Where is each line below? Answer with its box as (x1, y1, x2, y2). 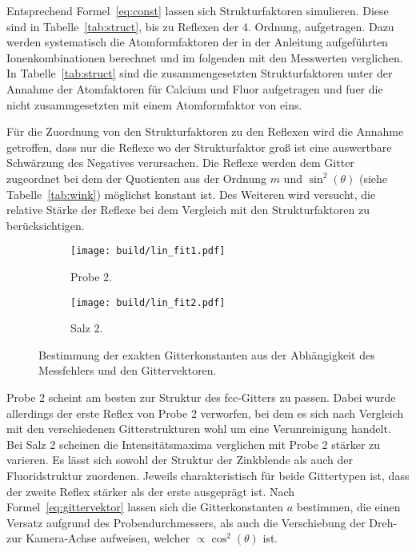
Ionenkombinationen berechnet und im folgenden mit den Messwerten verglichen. (6, 49, 403, 66)
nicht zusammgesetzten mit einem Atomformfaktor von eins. (6, 96, 302, 113)
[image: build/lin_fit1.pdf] (70, 245, 226, 257)
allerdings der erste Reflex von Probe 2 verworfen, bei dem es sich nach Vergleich (6, 404, 404, 421)
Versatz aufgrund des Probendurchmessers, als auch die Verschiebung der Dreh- (6, 514, 398, 530)
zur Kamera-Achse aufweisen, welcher (6, 530, 190, 546)
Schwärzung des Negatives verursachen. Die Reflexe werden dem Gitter (6, 154, 354, 171)
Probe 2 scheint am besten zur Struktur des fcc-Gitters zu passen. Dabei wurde (6, 389, 396, 405)
